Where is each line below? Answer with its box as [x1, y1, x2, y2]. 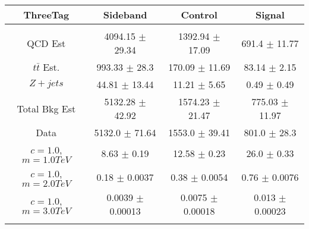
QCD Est [27, 36, 66, 50]
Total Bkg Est [17, 101, 76, 115]
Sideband [103, 8, 147, 21]
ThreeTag [23, 8, 70, 21]
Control [181, 8, 217, 21]
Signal [256, 8, 285, 21]
